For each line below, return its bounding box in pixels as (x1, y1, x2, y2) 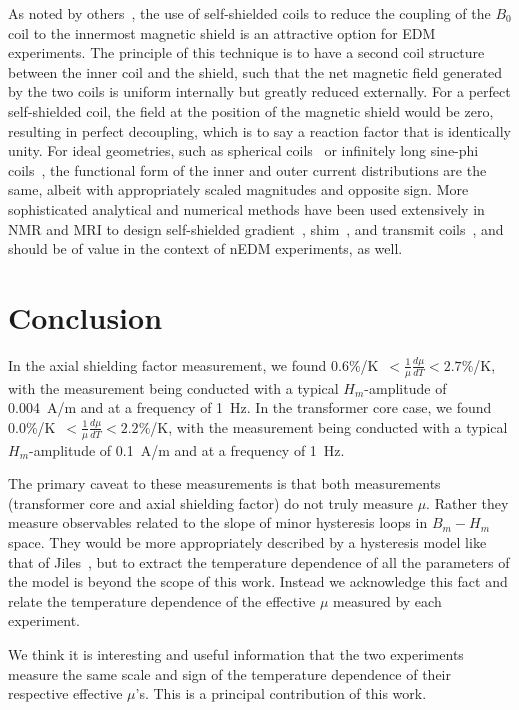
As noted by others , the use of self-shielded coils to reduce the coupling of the (8, 3, 491, 23)
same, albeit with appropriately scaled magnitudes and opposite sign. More (8, 179, 469, 200)
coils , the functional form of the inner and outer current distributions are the (8, 159, 487, 180)
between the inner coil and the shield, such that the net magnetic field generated (8, 61, 503, 82)
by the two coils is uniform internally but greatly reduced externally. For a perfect (8, 81, 511, 102)
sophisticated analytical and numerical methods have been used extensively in (8, 198, 485, 219)
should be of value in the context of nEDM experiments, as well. (8, 238, 403, 259)
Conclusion (8, 296, 163, 337)
